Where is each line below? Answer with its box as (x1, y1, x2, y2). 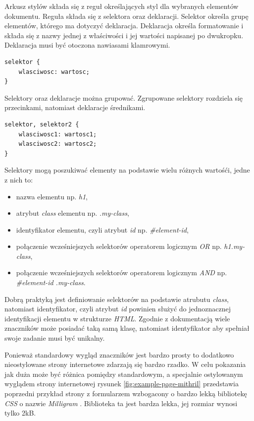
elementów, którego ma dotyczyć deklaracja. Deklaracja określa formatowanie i (4, 20, 244, 31)
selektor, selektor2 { (4, 120, 79, 128)
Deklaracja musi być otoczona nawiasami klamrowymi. (4, 40, 170, 50)
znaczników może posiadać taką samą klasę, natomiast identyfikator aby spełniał (4, 323, 250, 333)
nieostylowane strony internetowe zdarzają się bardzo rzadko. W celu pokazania (4, 359, 246, 369)
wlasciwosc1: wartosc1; (18, 130, 97, 138)
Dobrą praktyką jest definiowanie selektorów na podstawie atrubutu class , (4, 294, 229, 304)
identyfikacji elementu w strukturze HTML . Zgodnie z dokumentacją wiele (4, 313, 230, 323)
